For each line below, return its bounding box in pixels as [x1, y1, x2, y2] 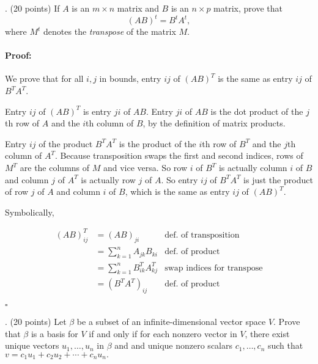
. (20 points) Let [5, 315, 67, 328]
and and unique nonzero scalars [114, 339, 232, 352]
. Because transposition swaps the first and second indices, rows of [54, 149, 303, 162]
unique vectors [5, 339, 59, 352]
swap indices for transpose [165, 263, 263, 272]
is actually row [81, 173, 136, 186]
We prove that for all [5, 72, 84, 85]
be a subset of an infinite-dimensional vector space [76, 315, 266, 328]
